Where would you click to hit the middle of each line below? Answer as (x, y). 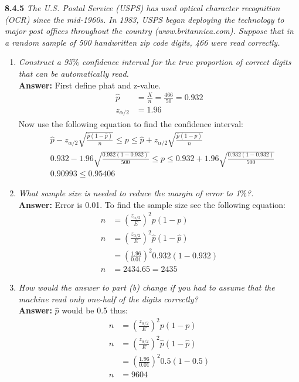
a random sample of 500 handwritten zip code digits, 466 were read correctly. (142, 42)
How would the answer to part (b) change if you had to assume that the (147, 287)
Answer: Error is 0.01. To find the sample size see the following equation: (152, 204)
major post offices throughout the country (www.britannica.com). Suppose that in (149, 31)
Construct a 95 (45, 62)
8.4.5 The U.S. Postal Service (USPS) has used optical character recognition (142, 8)
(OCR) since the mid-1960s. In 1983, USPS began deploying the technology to (145, 19)
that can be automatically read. (74, 73)
